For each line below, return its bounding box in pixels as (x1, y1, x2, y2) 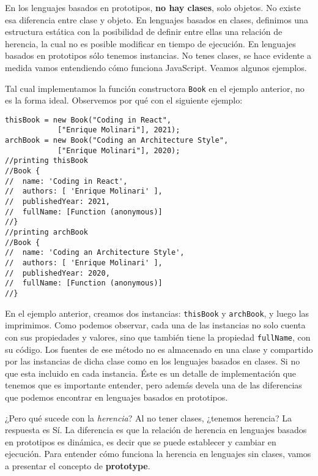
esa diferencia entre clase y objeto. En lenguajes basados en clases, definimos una (5, 13, 308, 26)
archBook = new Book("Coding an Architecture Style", (5, 136, 229, 145)
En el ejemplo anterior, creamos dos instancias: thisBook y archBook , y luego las (5, 306, 309, 319)
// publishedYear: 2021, (5, 197, 110, 206)
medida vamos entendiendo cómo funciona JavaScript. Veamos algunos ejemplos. (5, 61, 307, 74)
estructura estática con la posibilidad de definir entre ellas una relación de (5, 25, 283, 38)
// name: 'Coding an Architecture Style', (5, 248, 185, 257)
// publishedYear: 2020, (5, 268, 110, 278)
